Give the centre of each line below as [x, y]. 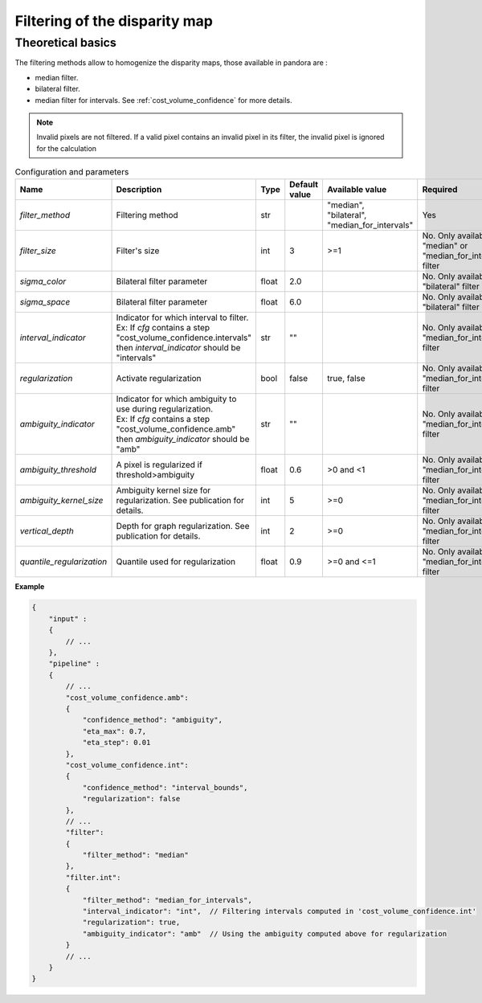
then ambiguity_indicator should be [183, 439]
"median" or [445, 245]
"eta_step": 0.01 [116, 743]
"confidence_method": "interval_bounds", [165, 787]
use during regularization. [165, 408]
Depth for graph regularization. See [183, 526]
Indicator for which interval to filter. [182, 317]
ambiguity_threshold [58, 469]
